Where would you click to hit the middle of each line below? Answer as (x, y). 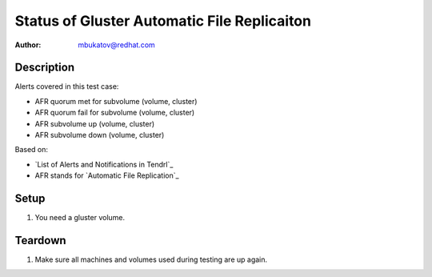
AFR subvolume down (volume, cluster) (100, 135)
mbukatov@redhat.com (116, 45)
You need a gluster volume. (80, 218)
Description (45, 68)
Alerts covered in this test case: (67, 86)
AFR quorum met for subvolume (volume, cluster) (116, 101)
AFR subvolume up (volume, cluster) (95, 123)
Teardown (41, 240)
